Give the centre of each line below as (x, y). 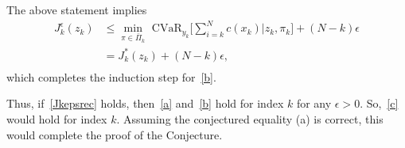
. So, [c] (379, 103)
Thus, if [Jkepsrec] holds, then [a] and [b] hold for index (145, 103)
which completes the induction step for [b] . (111, 76)
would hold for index (57, 119)
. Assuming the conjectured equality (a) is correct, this (250, 119)
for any (314, 103)
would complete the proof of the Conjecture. (115, 134)
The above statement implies (77, 9)
